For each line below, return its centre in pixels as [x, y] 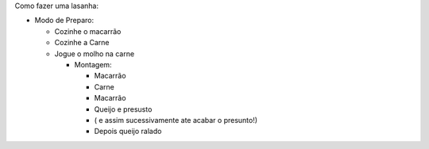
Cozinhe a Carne [82, 43]
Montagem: [93, 64]
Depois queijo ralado [128, 132]
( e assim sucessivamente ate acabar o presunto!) [176, 120]
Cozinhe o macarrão [88, 31]
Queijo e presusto [123, 109]
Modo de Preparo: [64, 21]
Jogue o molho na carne [95, 53]
